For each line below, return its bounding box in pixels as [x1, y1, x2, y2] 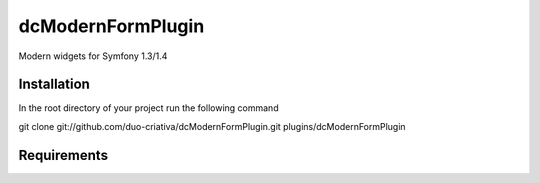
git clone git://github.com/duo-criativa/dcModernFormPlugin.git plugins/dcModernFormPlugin [18, 120, 406, 132]
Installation [18, 76, 90, 93]
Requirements [18, 146, 109, 164]
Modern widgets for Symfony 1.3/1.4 [18, 50, 168, 62]
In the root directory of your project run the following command [18, 102, 279, 114]
